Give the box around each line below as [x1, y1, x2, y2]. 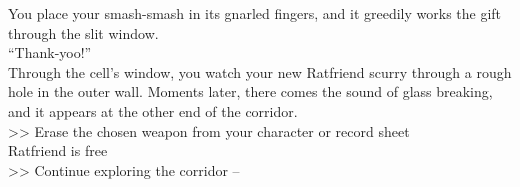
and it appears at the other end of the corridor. [8, 100, 298, 121]
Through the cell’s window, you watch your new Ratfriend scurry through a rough [8, 61, 512, 82]
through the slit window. [8, 22, 159, 43]
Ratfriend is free [8, 140, 108, 161]
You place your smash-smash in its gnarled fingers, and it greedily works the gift [8, 3, 502, 23]
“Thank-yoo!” [8, 42, 92, 63]
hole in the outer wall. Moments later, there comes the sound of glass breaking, [8, 81, 493, 102]
